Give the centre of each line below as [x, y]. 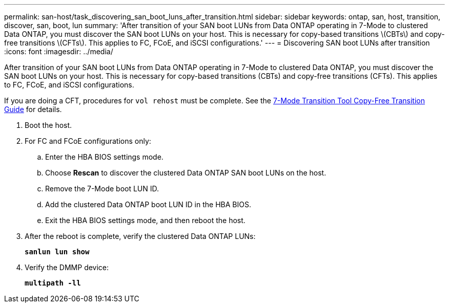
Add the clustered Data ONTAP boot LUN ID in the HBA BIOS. [148, 204]
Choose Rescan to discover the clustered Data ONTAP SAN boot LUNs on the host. [186, 173]
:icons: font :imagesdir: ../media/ [59, 51]
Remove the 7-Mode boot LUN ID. [102, 189]
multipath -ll [53, 283]
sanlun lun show [57, 252]
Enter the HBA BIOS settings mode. [104, 157]
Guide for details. [33, 109]
